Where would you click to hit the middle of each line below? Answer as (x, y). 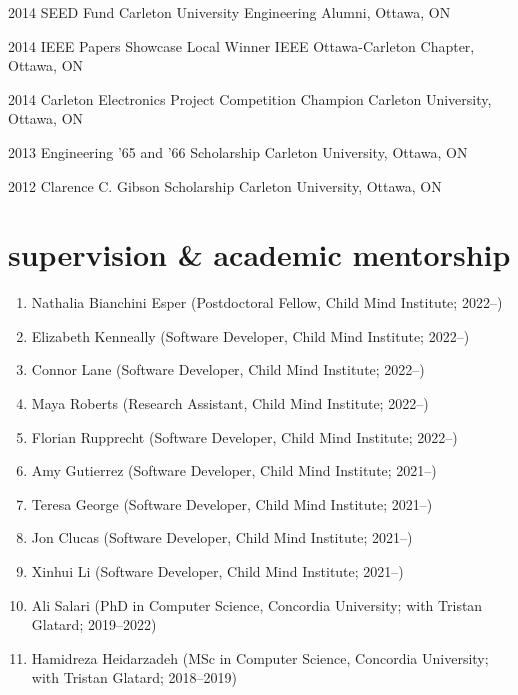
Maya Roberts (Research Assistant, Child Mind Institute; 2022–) (230, 403)
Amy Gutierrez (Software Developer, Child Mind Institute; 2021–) (234, 470)
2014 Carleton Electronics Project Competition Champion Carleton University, (250, 98)
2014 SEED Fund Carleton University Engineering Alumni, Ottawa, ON (229, 12)
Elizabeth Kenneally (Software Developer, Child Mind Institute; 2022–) (250, 335)
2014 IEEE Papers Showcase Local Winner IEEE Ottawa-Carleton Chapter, (241, 45)
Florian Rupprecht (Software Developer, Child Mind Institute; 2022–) (244, 436)
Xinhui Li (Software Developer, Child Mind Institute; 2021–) (217, 571)
